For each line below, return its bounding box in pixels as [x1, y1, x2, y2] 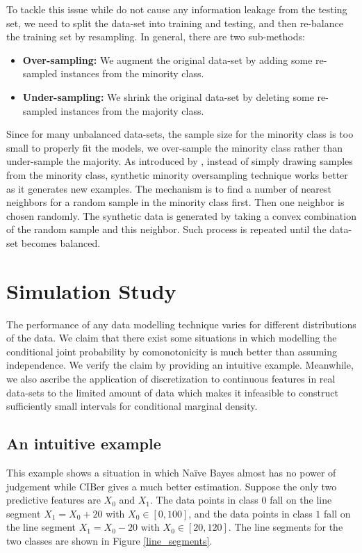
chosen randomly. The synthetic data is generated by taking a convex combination [6, 208, 356, 223]
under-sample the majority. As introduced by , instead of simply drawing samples [6, 154, 353, 168]
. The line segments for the [228, 520, 343, 534]
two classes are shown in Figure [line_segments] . [6, 533, 213, 547]
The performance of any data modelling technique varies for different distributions [6, 316, 356, 331]
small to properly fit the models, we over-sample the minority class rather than [6, 140, 343, 154]
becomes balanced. [21, 235, 101, 250]
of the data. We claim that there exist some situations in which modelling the [6, 330, 337, 345]
